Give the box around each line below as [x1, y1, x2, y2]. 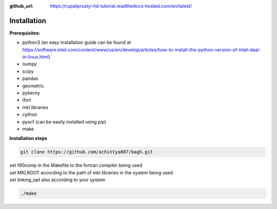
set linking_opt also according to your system [9, 177, 105, 183]
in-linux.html [22, 54, 49, 60]
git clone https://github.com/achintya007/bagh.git [20, 149, 153, 155]
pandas [22, 75, 38, 82]
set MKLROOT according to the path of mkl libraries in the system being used [9, 169, 173, 176]
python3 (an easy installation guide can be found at [22, 39, 131, 46]
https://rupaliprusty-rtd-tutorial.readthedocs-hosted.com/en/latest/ [50, 3, 192, 9]
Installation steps [9, 135, 47, 142]
